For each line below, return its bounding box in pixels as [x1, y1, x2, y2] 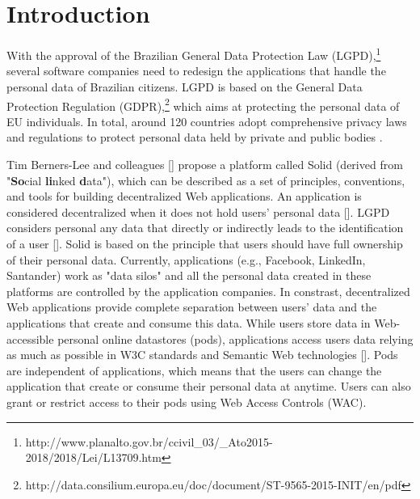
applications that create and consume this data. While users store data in [6, 314, 371, 331]
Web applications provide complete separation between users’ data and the [6, 298, 377, 315]
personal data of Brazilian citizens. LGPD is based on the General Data [6, 78, 363, 95]
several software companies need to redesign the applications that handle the [6, 62, 386, 79]
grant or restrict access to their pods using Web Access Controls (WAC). [6, 393, 367, 410]
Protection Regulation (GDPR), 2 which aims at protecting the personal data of [6, 95, 400, 114]
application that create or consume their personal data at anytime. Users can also [6, 378, 411, 395]
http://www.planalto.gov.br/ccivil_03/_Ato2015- [25, 433, 273, 450]
